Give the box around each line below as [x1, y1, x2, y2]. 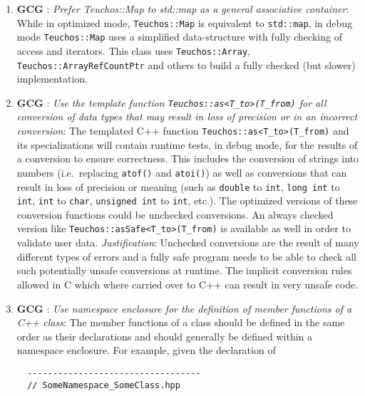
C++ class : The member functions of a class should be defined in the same [16, 315, 345, 330]
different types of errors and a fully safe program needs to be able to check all [16, 249, 356, 264]
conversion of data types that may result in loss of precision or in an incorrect [16, 109, 358, 124]
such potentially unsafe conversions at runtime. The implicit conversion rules [16, 263, 352, 278]
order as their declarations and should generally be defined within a [16, 328, 313, 343]
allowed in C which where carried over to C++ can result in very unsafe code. [16, 276, 359, 291]
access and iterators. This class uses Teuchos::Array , [16, 43, 251, 58]
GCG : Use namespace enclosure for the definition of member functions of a [16, 301, 352, 316]
